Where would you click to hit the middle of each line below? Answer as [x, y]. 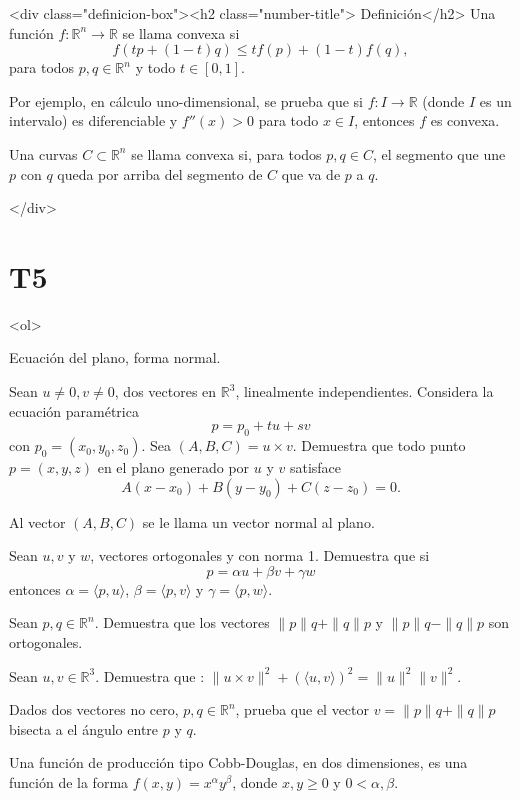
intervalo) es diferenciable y [93, 120]
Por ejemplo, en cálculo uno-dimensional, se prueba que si [186, 100]
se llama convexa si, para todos [226, 153]
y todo [155, 67]
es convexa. [465, 120]
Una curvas [43, 153]
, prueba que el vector [302, 709]
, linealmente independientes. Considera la [364, 391]
